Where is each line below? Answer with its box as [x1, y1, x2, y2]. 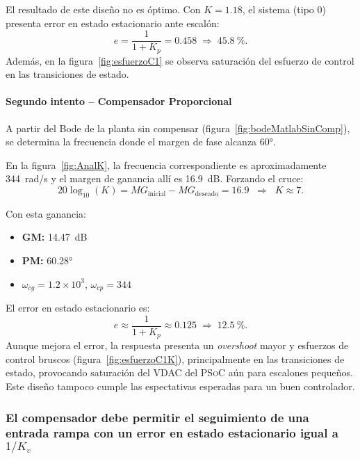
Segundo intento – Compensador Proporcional [6, 94, 232, 108]
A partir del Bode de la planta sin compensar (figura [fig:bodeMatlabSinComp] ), [6, 120, 350, 135]
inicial [147, 190, 166, 198]
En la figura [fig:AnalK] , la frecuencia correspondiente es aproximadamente [6, 157, 327, 172]
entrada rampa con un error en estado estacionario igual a [6, 424, 338, 442]
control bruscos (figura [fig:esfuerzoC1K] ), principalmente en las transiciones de [6, 351, 345, 366]
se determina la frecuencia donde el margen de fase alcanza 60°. [6, 134, 276, 149]
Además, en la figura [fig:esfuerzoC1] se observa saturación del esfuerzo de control [6, 53, 354, 67]
